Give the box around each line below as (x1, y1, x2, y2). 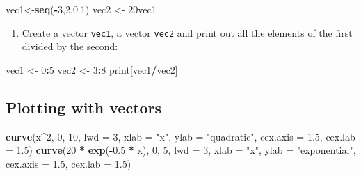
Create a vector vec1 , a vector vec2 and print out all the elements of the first (22, 25, 353, 40)
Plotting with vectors (6, 96, 162, 118)
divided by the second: (22, 39, 118, 54)
